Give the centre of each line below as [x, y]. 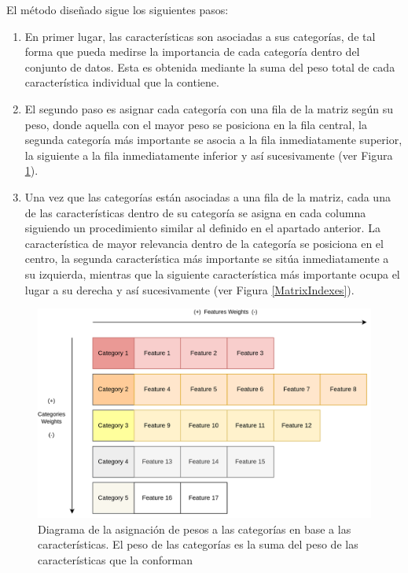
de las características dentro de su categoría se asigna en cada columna [195, 212]
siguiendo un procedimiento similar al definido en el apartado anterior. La [202, 228]
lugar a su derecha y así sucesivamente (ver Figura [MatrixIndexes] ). [189, 289]
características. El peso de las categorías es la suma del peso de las [198, 544]
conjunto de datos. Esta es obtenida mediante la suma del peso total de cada [210, 67]
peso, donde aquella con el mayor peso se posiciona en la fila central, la [196, 124]
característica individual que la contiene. [122, 82]
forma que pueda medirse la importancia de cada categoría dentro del [192, 52]
